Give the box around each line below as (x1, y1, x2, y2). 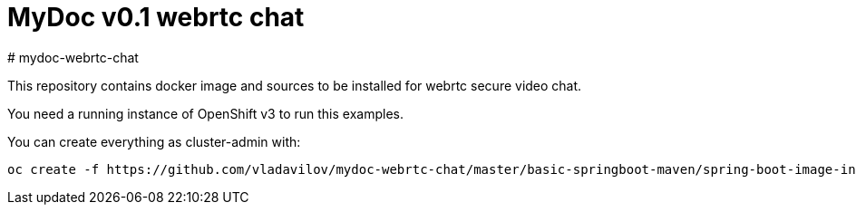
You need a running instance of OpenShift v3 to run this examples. (7, 105, 404, 121)
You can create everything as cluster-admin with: (7, 133, 301, 149)
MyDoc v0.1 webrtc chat (7, 2, 305, 33)
